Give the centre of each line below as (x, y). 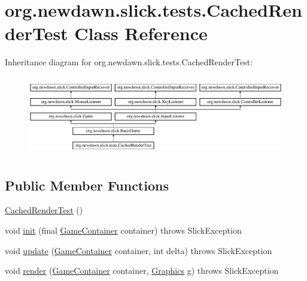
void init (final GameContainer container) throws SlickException (123, 230)
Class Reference (141, 33)
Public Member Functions (87, 185)
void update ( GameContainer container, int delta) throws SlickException (139, 250)
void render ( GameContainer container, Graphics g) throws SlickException (142, 271)
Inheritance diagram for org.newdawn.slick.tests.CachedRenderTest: (129, 62)
